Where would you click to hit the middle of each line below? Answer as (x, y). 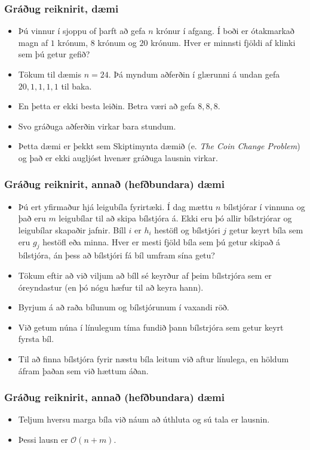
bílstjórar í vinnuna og (264, 206)
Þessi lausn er (43, 439)
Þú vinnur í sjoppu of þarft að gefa (82, 31)
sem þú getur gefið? (54, 54)
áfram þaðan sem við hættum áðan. (83, 370)
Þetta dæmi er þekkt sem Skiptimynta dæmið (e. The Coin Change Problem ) (159, 146)
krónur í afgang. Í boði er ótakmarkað (225, 31)
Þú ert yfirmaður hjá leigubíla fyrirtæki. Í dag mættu (116, 206)
